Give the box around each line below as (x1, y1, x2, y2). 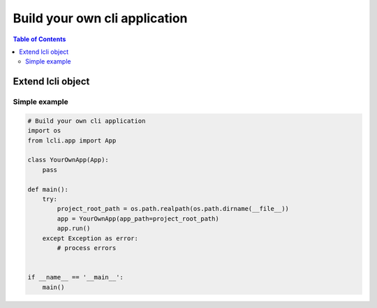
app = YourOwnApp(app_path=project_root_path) (57, 214, 219, 223)
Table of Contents (13, 35, 66, 43)
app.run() (57, 224, 91, 233)
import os (27, 126, 61, 135)
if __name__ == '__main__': (27, 273, 124, 281)
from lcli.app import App (27, 136, 117, 145)
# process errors (57, 244, 117, 251)
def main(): (27, 185, 69, 193)
